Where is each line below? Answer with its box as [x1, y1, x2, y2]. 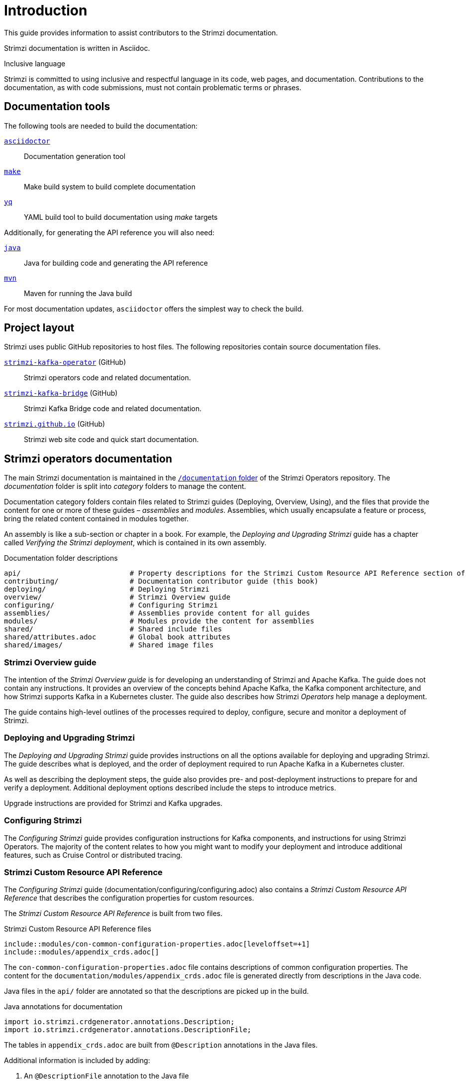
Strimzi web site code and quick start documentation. [24, 435, 199, 444]
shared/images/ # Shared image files [4, 641, 214, 649]
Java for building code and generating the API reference [24, 258, 208, 267]
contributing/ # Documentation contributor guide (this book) [4, 577, 319, 586]
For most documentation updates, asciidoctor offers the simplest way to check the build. [4, 304, 304, 313]
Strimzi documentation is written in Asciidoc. [4, 43, 150, 52]
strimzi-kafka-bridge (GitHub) [4, 389, 118, 398]
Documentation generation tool [24, 152, 126, 160]
